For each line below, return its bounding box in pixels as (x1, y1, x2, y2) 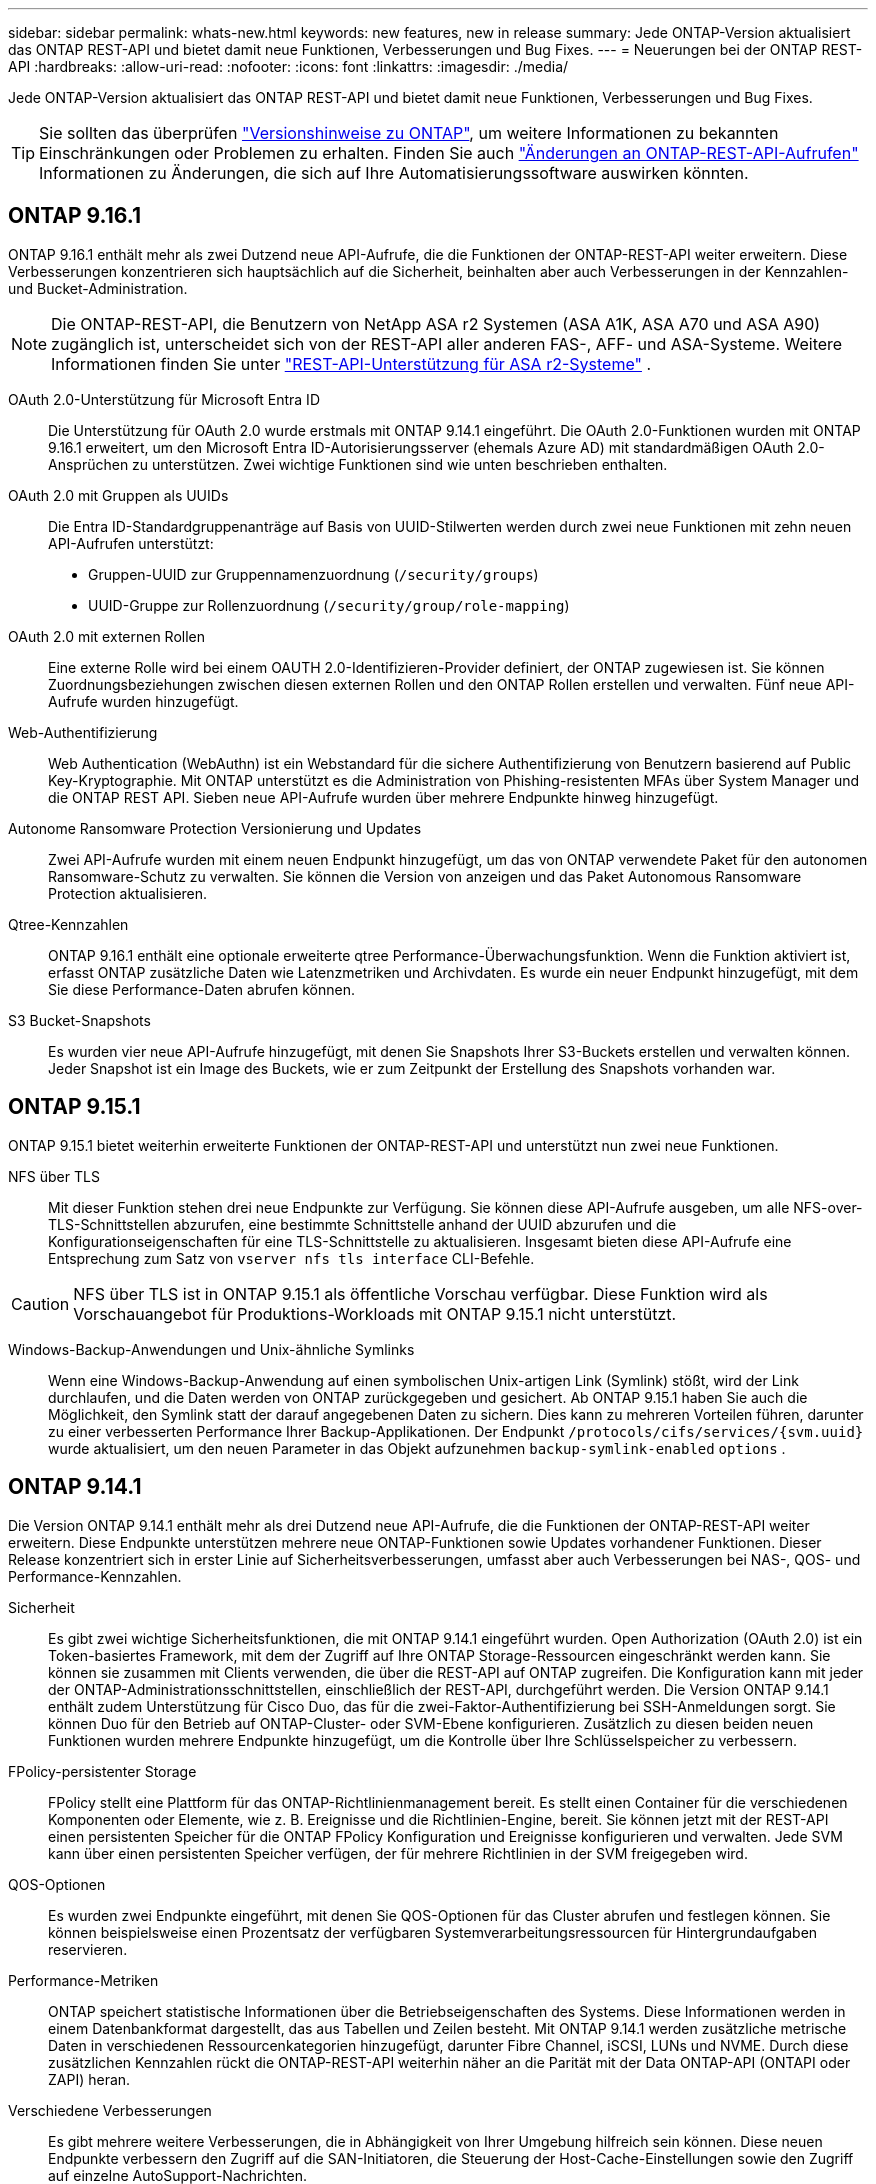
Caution (11, 1293, 70, 1314)
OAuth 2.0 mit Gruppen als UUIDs (8, 486, 229, 504)
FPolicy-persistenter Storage (8, 1762, 197, 1780)
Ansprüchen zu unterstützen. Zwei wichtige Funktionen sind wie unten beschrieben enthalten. (48, 455, 668, 473)
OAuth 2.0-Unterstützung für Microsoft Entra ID (8, 390, 320, 408)
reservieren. (48, 1940, 128, 1958)
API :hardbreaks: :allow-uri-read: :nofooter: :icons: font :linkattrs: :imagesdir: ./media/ (8, 58, 569, 75)
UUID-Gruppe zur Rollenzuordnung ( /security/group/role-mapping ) (88, 596, 570, 614)
